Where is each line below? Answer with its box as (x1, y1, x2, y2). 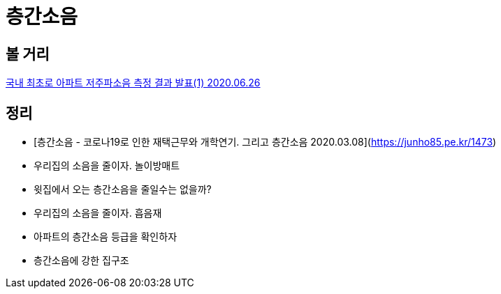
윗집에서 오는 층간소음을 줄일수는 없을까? (34, 183, 212, 196)
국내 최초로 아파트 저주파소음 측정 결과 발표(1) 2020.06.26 (6, 77, 261, 89)
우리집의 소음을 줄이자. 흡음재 (34, 207, 162, 219)
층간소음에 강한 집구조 (34, 254, 129, 267)
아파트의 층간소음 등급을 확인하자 (34, 231, 177, 243)
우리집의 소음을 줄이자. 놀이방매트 (34, 160, 180, 172)
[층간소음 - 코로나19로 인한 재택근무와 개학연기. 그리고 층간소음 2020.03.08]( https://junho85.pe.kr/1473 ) (34, 136, 497, 148)
